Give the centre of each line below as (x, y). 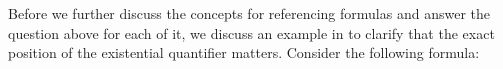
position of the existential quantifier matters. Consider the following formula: (244, 52)
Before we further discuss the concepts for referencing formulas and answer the (249, 13)
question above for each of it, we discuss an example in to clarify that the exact (251, 32)
